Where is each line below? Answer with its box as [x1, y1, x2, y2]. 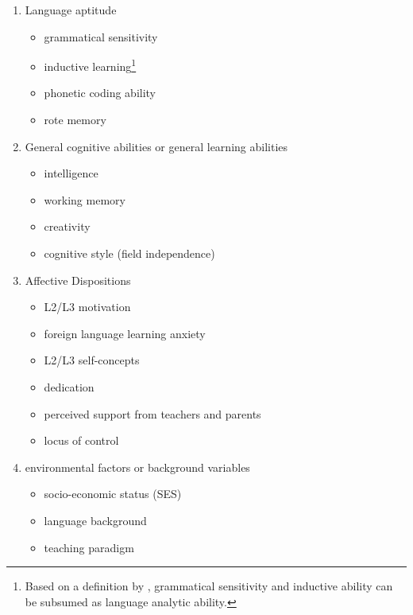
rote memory [44, 111, 106, 128]
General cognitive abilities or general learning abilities [25, 138, 288, 154]
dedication [44, 378, 95, 395]
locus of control [44, 432, 119, 449]
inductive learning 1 [44, 56, 137, 74]
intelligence [44, 165, 98, 181]
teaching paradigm [44, 539, 134, 555]
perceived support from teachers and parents [44, 405, 261, 422]
